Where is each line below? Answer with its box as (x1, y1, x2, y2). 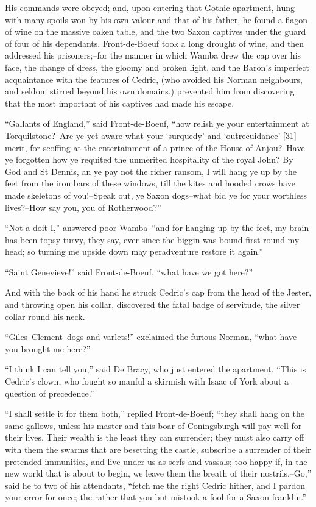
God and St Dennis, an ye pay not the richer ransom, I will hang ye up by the (5, 165, 297, 177)
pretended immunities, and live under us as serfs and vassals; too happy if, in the (5, 455, 307, 467)
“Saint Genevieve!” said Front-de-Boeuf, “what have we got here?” (5, 265, 253, 278)
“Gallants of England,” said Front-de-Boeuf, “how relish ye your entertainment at (5, 117, 309, 130)
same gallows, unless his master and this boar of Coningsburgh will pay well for (5, 419, 302, 431)
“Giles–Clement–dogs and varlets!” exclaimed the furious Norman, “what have (5, 330, 297, 343)
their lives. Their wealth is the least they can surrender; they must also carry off (5, 431, 304, 444)
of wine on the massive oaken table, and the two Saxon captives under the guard (5, 25, 306, 38)
